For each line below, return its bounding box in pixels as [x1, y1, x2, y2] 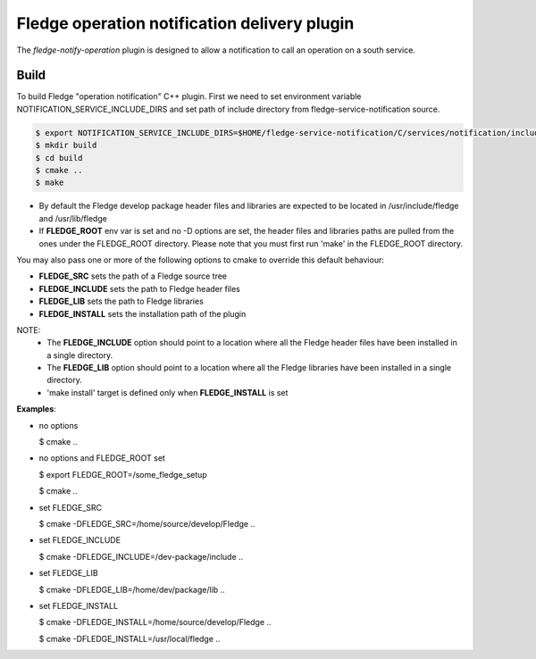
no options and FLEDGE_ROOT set [38, 453, 165, 463]
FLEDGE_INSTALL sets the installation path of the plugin [38, 308, 247, 319]
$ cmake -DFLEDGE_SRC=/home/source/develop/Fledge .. [38, 518, 255, 529]
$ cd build [35, 153, 83, 163]
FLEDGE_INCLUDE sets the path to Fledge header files [38, 283, 240, 294]
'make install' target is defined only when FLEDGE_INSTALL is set [46, 387, 289, 397]
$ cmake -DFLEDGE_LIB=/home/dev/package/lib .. [38, 584, 225, 595]
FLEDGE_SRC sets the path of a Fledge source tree [38, 271, 228, 281]
